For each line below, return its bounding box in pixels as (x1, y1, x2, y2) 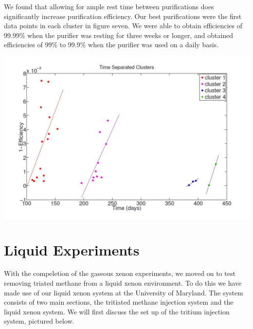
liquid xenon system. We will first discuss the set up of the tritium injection (4, 306, 230, 316)
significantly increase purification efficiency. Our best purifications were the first (4, 11, 242, 21)
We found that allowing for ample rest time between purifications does (4, 1, 214, 11)
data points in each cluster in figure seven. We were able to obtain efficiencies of (4, 20, 242, 31)
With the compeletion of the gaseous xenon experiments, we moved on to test (4, 268, 235, 278)
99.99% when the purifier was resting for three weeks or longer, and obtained (4, 30, 234, 40)
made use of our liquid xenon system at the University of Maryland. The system (4, 287, 243, 297)
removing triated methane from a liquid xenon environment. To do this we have (4, 277, 242, 288)
